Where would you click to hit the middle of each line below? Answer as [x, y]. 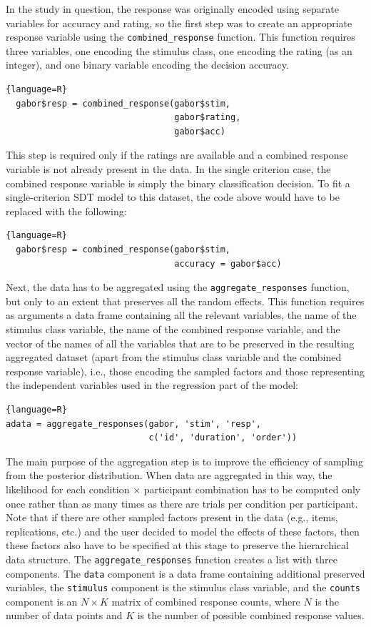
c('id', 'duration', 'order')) [223, 438]
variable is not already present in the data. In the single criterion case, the [168, 169]
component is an [42, 601]
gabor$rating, [208, 118]
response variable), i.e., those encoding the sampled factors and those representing [185, 371]
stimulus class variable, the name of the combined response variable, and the [173, 329]
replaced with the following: [66, 211]
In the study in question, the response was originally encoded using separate [172, 9]
